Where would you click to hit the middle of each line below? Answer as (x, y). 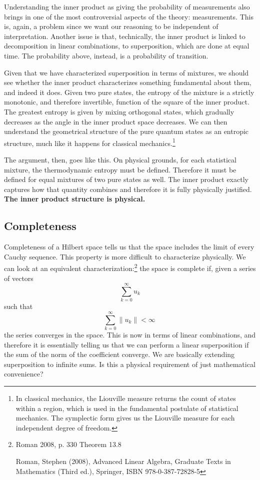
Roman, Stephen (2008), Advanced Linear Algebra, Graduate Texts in (123, 461)
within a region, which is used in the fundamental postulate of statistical (127, 408)
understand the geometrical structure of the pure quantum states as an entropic (126, 131)
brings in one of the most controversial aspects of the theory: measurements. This (129, 16)
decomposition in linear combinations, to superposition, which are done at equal (127, 46)
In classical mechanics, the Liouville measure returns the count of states (126, 398)
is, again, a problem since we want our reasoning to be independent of (111, 26)
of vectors (19, 278)
